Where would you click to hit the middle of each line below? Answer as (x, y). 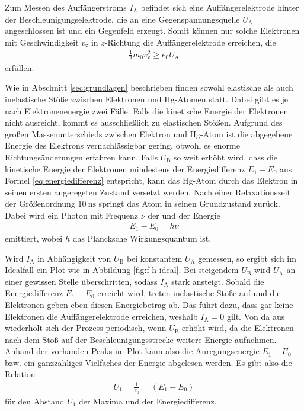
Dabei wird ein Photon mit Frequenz (72, 215)
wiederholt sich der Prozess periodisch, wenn (86, 328)
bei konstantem (154, 258)
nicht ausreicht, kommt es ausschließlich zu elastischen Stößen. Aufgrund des (144, 122)
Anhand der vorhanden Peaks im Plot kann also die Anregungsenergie (132, 351)
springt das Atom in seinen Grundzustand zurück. (189, 203)
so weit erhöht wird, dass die (225, 157)
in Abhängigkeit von (74, 258)
